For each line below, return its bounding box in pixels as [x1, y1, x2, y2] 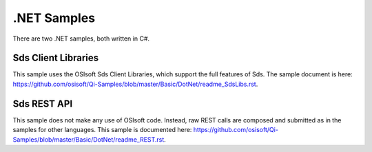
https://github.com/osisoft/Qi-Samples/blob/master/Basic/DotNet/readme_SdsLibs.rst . [12, 80, 258, 88]
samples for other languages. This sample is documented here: [12, 126, 192, 134]
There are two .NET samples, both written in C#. [12, 34, 150, 43]
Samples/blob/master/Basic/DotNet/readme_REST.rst [12, 135, 165, 144]
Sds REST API [12, 98, 73, 109]
